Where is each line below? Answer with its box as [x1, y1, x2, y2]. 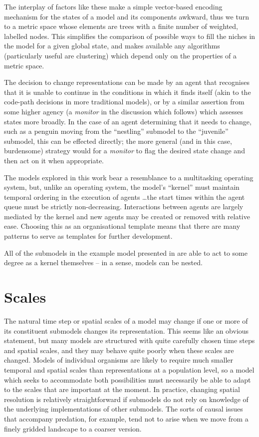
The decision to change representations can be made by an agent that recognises [4, 77, 250, 87]
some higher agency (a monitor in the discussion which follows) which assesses [4, 106, 243, 116]
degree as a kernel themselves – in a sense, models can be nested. [4, 257, 203, 268]
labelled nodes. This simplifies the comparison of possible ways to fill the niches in [4, 30, 256, 41]
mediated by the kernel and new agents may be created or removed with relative [4, 211, 250, 221]
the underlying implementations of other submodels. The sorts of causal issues [4, 404, 243, 414]
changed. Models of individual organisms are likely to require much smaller [4, 355, 234, 365]
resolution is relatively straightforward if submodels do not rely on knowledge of [4, 394, 249, 404]
